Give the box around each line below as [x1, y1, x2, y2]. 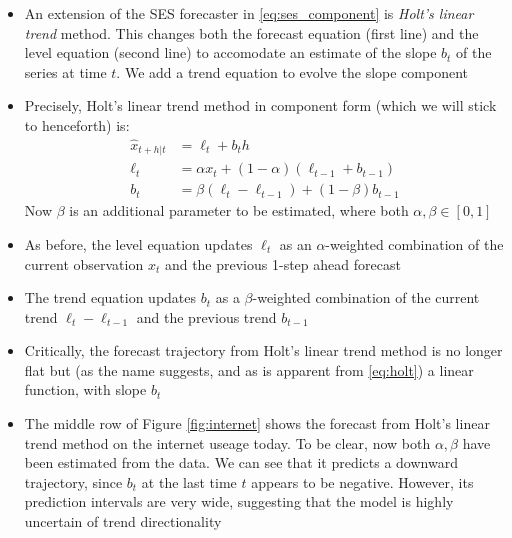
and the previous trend [136, 306, 277, 327]
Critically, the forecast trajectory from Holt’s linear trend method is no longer [24, 340, 503, 361]
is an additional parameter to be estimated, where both [69, 200, 409, 221]
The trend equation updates [24, 287, 197, 308]
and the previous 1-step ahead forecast [164, 253, 401, 274]
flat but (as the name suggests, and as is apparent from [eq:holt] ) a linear [24, 359, 474, 380]
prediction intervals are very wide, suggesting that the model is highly [24, 491, 454, 512]
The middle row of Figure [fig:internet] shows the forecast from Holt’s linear [24, 413, 490, 434]
